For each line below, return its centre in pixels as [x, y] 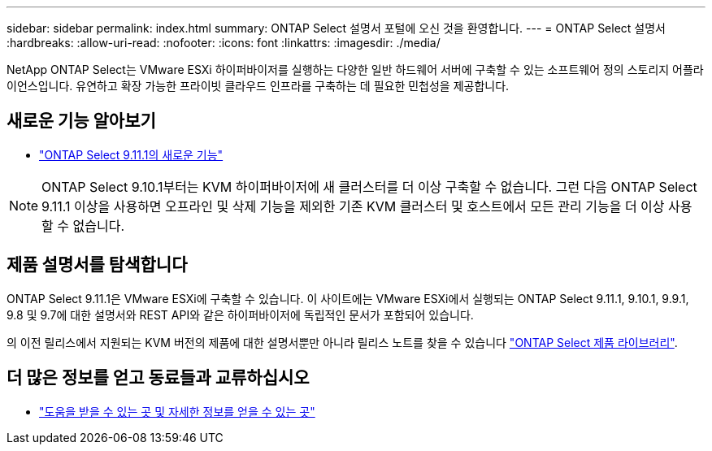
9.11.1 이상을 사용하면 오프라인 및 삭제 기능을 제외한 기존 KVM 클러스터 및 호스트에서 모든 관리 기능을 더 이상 [353, 206]
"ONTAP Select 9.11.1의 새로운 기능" [131, 154]
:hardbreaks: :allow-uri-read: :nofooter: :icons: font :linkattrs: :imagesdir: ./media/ [224, 43]
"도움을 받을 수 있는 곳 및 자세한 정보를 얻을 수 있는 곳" [177, 411]
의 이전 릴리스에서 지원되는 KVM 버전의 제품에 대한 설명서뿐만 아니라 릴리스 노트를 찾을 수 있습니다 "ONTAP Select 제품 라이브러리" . [342, 342]
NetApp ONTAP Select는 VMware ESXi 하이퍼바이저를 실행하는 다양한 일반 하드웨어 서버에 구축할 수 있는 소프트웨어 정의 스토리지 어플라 [355, 69]
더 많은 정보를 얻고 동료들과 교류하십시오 [158, 378]
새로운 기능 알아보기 [81, 121]
